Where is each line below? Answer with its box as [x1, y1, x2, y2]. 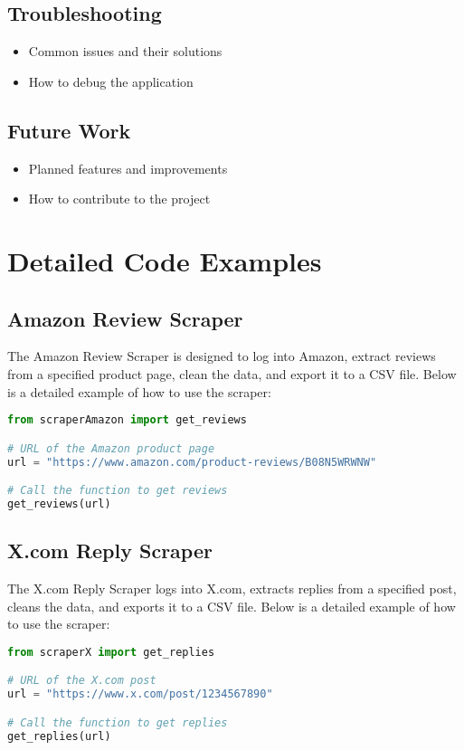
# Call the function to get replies [7, 716, 228, 729]
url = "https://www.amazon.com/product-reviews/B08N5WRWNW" [7, 455, 377, 469]
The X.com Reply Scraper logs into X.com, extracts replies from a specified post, [7, 579, 457, 598]
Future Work [7, 116, 131, 144]
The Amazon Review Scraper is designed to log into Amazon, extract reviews [7, 347, 436, 366]
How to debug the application [28, 71, 194, 90]
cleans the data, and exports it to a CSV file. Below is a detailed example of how [7, 596, 456, 615]
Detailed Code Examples [7, 242, 322, 279]
